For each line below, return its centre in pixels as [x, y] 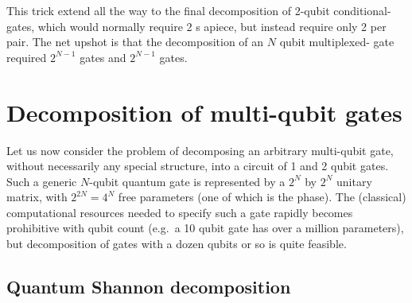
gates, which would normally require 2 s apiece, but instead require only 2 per [196, 26]
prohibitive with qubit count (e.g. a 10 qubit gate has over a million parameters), [205, 228]
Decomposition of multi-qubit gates [204, 112]
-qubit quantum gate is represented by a [187, 181]
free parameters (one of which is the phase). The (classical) [262, 197]
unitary [354, 181]
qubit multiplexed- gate [337, 42]
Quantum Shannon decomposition [149, 287]
